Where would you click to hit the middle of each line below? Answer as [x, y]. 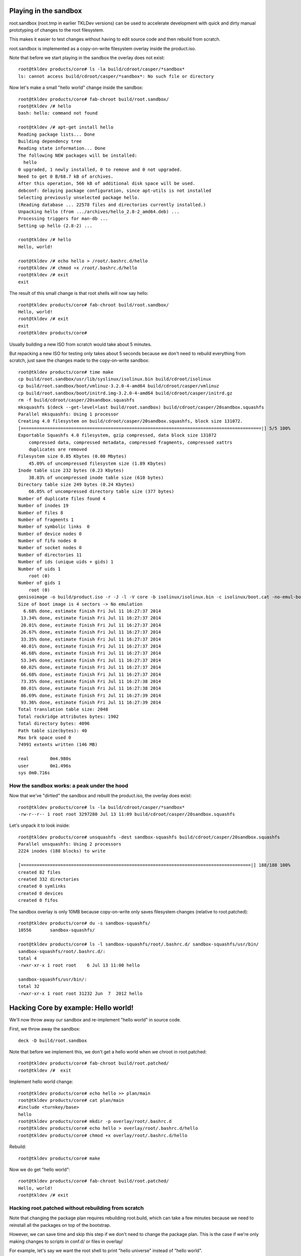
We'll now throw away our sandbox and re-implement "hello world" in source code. [95, 1019]
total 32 [29, 986]
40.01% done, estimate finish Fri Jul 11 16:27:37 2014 [91, 646]
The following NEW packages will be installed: [78, 155]
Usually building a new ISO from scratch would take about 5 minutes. [81, 344]
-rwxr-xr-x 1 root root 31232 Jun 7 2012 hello [81, 993]
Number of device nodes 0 [50, 534]
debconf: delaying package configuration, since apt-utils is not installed [115, 190]
